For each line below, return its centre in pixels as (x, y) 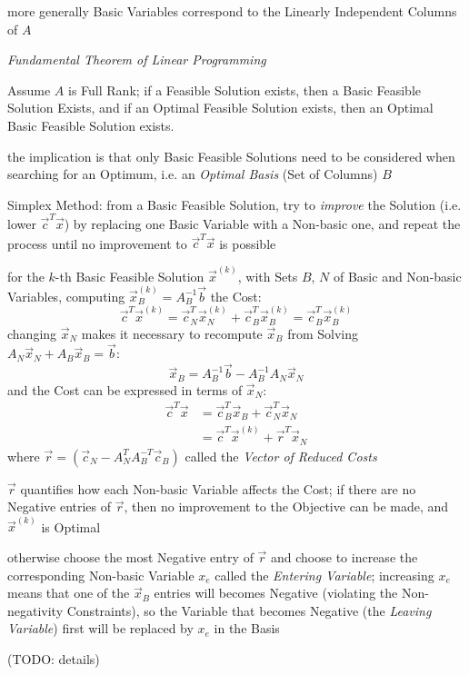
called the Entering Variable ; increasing (324, 575)
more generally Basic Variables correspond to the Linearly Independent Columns (232, 11)
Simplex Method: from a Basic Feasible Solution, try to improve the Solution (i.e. (234, 204)
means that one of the (69, 593)
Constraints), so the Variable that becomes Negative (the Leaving (249, 610)
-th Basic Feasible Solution (130, 276)
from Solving (323, 333)
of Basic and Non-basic (397, 276)
